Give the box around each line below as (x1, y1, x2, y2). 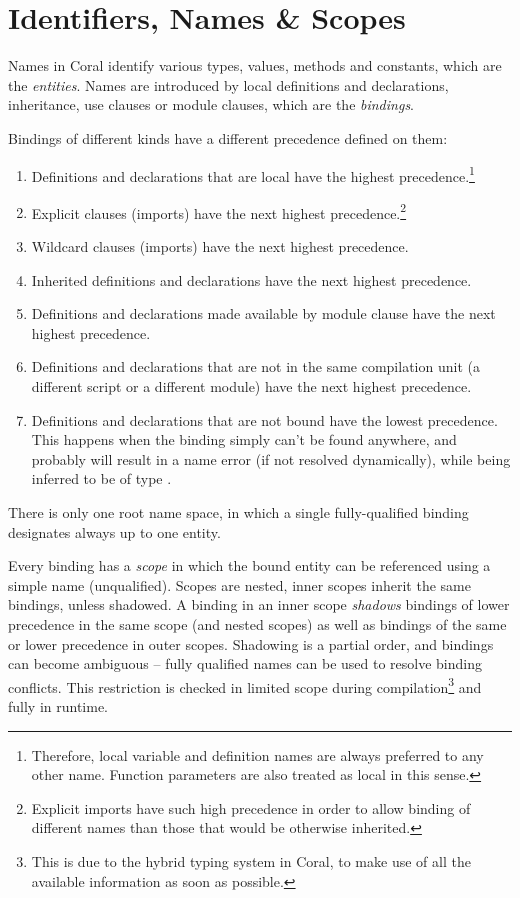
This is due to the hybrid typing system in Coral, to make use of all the (31, 850, 471, 871)
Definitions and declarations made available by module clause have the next (31, 303, 496, 324)
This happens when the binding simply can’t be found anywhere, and (31, 429, 457, 450)
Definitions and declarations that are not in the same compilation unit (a (31, 356, 480, 377)
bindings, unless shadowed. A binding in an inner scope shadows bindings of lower (8, 594, 510, 615)
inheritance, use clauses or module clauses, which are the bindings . (8, 94, 415, 115)
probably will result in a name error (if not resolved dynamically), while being (31, 448, 511, 469)
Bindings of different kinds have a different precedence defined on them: (8, 127, 448, 148)
